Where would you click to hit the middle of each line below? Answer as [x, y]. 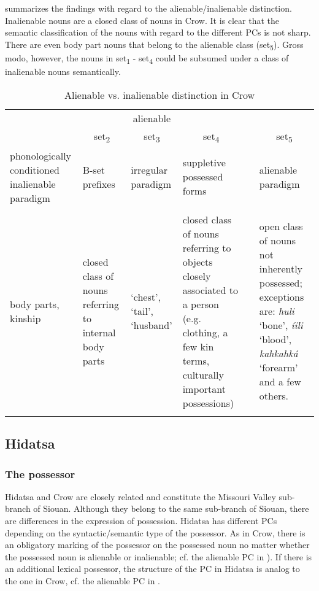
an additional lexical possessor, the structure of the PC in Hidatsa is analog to [152, 569]
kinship [25, 318]
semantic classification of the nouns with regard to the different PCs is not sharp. [158, 32]
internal [99, 332]
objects [198, 261]
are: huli [277, 311]
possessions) [208, 403]
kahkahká [279, 353]
